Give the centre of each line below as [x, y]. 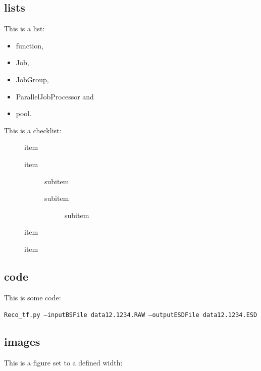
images [22, 341]
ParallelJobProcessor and [55, 96]
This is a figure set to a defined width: [63, 363]
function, [30, 45]
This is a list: [24, 29]
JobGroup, [32, 79]
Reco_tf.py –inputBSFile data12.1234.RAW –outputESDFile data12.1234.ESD [131, 315]
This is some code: [33, 297]
